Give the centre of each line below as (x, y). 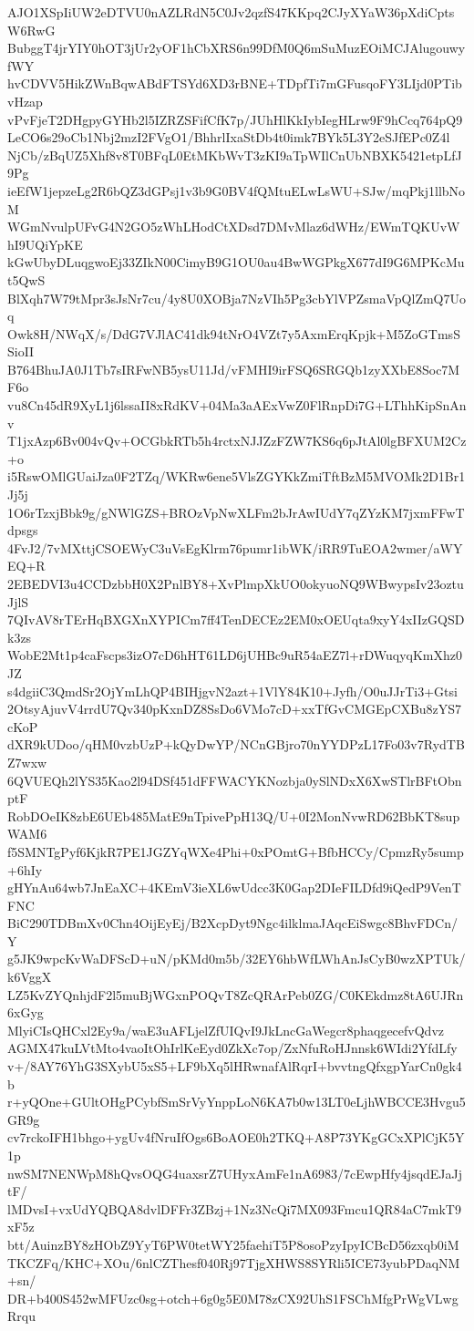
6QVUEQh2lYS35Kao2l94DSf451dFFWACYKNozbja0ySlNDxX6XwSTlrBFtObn (235, 780)
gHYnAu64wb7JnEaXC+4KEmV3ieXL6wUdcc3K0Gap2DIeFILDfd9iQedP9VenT (234, 887)
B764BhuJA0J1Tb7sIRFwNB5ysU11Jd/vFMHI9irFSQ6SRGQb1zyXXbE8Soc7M (234, 369)
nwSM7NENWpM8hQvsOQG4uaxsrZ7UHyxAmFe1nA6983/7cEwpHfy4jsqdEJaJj (235, 1173)
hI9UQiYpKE (45, 244)
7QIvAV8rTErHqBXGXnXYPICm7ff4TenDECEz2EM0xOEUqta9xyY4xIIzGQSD (236, 619)
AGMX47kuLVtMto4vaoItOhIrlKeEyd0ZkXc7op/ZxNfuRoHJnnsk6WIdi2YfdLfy (232, 1048)
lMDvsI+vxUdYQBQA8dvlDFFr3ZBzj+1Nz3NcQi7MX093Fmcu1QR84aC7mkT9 (234, 1208)
